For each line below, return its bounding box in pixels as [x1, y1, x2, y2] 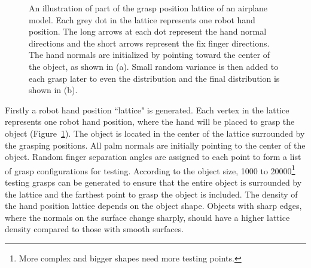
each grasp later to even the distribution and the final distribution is [29, 72, 280, 84]
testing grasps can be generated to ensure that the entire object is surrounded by [5, 175, 302, 188]
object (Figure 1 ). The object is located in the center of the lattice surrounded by [5, 127, 305, 139]
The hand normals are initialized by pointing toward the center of [29, 48, 270, 61]
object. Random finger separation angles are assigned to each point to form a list [5, 150, 301, 163]
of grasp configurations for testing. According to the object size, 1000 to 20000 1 [5, 162, 295, 177]
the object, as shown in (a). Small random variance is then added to [29, 60, 279, 72]
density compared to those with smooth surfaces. [5, 223, 184, 235]
